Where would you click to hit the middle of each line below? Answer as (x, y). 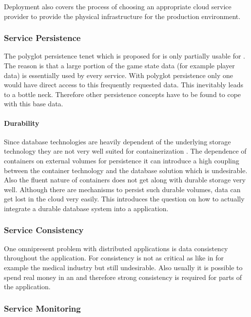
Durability (22, 123)
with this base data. (34, 104)
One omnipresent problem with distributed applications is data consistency (116, 248)
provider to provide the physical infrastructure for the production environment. (122, 16)
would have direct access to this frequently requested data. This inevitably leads (124, 85)
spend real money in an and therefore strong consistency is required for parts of (123, 277)
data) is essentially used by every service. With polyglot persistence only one (119, 75)
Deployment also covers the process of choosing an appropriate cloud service (118, 6)
